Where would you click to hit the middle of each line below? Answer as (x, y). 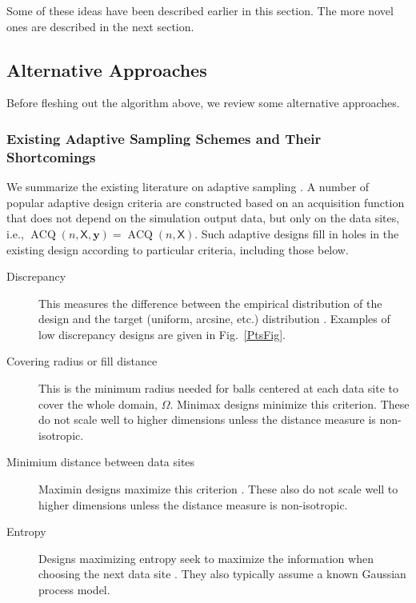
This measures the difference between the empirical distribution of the (210, 303)
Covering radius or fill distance (82, 361)
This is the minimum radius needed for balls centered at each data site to (219, 388)
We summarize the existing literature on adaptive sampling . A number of (188, 187)
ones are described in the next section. (100, 26)
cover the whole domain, (98, 403)
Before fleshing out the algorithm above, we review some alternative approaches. (203, 103)
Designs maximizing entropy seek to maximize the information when (206, 558)
